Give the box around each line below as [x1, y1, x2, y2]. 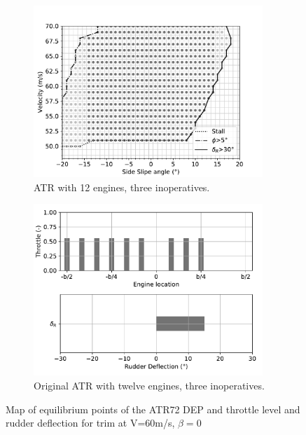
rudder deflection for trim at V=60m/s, [6, 415, 175, 430]
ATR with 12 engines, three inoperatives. [34, 179, 210, 194]
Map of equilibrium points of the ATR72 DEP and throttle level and [6, 401, 300, 416]
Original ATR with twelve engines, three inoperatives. [34, 378, 265, 392]
